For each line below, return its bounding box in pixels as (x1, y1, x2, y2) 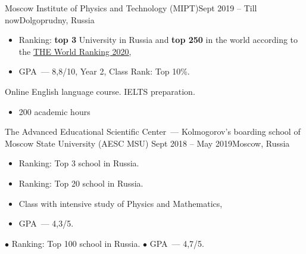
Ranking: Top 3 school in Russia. (18, 157, 139, 169)
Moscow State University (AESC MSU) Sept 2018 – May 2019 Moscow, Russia (5, 137, 290, 149)
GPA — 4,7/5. (149, 237, 204, 249)
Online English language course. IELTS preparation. (5, 85, 195, 97)
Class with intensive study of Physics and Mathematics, (18, 197, 223, 209)
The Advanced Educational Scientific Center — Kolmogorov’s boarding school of (5, 125, 301, 138)
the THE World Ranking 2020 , (18, 45, 132, 57)
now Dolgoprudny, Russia (5, 13, 95, 26)
